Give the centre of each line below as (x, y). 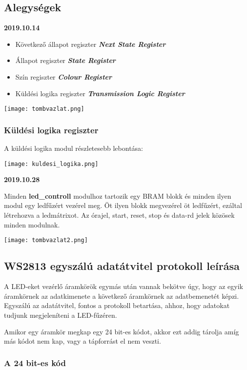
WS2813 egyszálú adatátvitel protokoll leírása (122, 266)
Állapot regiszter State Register (65, 60)
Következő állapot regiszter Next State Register (91, 44)
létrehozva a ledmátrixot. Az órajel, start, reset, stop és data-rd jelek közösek (119, 215)
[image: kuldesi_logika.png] (51, 164)
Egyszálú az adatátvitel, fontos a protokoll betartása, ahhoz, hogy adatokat (117, 305)
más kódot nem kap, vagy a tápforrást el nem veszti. (82, 341)
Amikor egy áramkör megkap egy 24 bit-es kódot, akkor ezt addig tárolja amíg (122, 331)
